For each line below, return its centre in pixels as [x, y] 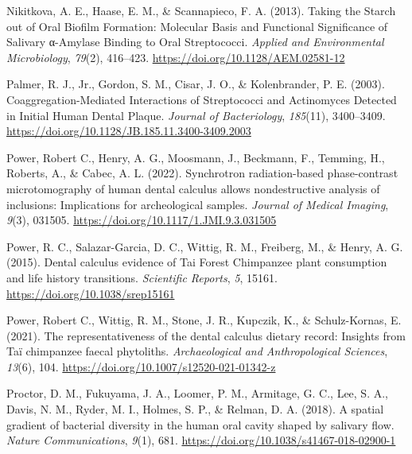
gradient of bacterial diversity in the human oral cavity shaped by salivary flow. [200, 424]
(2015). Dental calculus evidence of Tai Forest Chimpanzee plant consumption [197, 262]
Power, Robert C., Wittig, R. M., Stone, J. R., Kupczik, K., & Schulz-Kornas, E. [204, 320]
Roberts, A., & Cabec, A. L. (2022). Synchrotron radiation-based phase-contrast [202, 173]
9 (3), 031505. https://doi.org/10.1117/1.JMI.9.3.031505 [142, 220]
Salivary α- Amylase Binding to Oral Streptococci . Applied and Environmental [195, 42]
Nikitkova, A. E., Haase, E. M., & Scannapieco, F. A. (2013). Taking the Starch [201, 10]
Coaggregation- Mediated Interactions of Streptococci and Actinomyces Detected [202, 99]
